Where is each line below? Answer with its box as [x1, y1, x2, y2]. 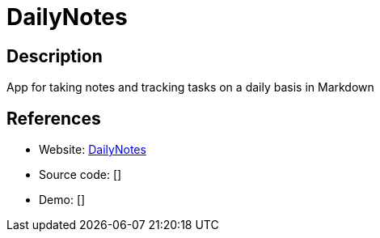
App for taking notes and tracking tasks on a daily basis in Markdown [6, 80, 374, 95]
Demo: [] [39, 193, 86, 207]
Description [6, 45, 103, 66]
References [6, 108, 101, 129]
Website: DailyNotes [39, 142, 146, 157]
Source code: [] [39, 168, 122, 182]
